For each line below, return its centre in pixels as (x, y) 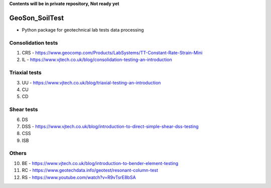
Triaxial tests (26, 72)
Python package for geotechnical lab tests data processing (83, 29)
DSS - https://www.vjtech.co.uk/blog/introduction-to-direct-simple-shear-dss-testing (110, 126)
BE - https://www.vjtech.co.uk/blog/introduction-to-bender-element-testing (100, 163)
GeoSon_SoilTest (37, 18)
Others (18, 153)
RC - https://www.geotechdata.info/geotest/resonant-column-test (90, 170)
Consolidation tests (34, 42)
